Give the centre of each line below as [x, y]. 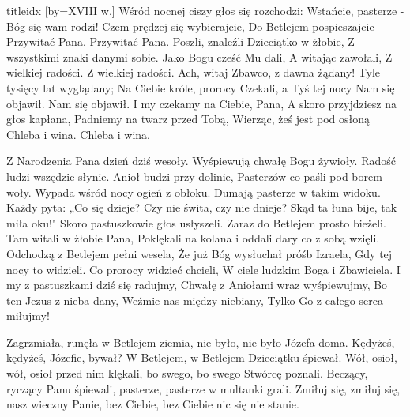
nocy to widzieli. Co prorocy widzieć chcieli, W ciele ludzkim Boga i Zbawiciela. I [203, 269]
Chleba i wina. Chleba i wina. [79, 134]
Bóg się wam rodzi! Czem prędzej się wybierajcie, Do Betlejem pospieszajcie [190, 26]
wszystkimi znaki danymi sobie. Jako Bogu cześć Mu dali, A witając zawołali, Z [199, 56]
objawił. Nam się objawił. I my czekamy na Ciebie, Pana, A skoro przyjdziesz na [202, 103]
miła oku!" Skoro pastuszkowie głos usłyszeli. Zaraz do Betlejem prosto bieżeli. [196, 222]
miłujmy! [28, 316]
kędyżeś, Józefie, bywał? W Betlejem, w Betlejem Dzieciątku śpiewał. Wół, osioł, [202, 357]
